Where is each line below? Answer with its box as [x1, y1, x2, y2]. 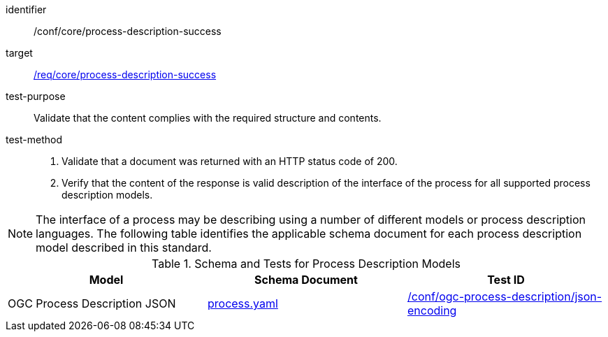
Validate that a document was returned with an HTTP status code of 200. [61, 155, 398, 167]
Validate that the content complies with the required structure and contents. [34, 112, 382, 124]
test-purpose [6, 90, 66, 102]
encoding [407, 303, 457, 317]
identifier [6, 3, 47, 15]
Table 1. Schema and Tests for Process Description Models [151, 257, 461, 271]
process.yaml [207, 296, 278, 310]
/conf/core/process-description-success [34, 25, 222, 37]
